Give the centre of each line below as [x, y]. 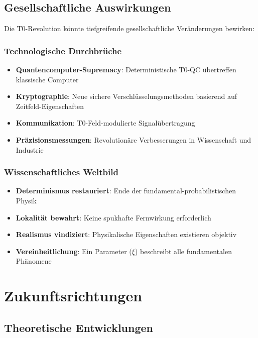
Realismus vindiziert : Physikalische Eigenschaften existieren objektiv [126, 234]
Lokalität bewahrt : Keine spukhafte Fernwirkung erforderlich [113, 217]
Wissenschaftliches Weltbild [61, 172]
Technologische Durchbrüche [63, 50]
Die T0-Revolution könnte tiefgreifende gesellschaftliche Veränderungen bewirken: [130, 28]
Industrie [30, 149]
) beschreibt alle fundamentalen [183, 251]
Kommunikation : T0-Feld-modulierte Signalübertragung [105, 123]
